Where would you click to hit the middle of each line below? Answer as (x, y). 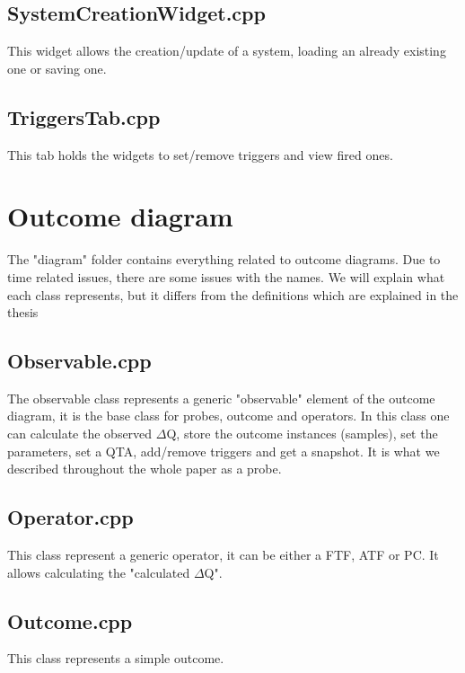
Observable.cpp (79, 361)
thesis (23, 312)
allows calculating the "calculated (99, 572)
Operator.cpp (70, 517)
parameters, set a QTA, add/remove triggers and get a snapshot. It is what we (224, 451)
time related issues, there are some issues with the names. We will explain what (226, 276)
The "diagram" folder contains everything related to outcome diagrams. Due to (224, 259)
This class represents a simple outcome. (116, 658)
